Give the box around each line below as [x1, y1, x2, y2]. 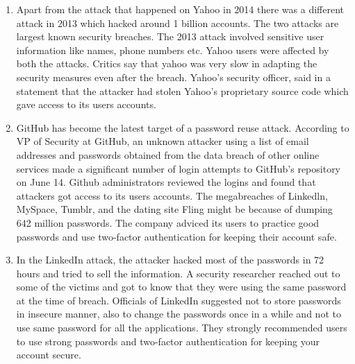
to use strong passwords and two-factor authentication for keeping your [16, 333, 320, 348]
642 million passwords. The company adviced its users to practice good [16, 215, 320, 229]
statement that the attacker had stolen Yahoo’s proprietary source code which [16, 83, 349, 98]
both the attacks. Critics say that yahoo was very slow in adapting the [16, 56, 317, 71]
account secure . [16, 347, 81, 362]
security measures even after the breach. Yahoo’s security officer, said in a [16, 69, 331, 84]
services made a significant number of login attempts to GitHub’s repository [16, 161, 341, 175]
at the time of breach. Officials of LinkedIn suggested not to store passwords [16, 293, 341, 307]
